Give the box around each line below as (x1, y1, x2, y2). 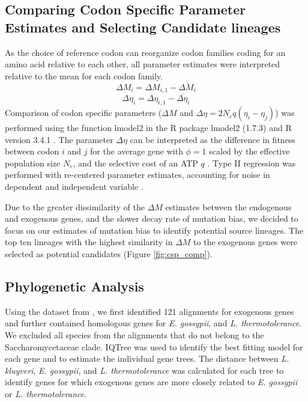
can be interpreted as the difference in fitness (130, 133, 295, 145)
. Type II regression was (207, 156, 296, 169)
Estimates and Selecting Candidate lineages (5, 17, 281, 36)
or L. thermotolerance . (5, 387, 87, 400)
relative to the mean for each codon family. (5, 69, 163, 82)
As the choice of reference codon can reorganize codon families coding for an (5, 46, 286, 58)
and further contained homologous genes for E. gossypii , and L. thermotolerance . (5, 317, 302, 329)
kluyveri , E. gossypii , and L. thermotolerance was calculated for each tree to (5, 364, 284, 376)
